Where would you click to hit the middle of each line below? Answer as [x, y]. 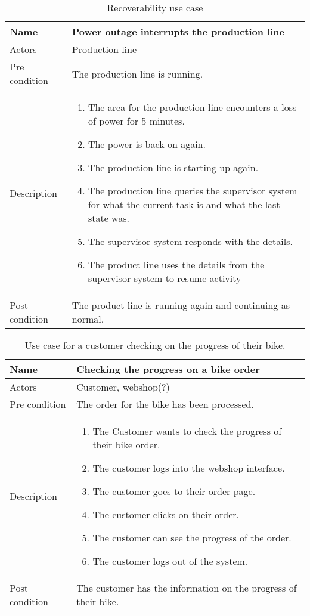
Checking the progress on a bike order [168, 369]
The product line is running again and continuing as [181, 305]
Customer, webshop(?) [123, 387]
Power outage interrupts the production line [178, 31]
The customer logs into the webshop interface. [189, 468]
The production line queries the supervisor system [193, 191]
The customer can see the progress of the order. [192, 538]
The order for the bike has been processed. [165, 404]
